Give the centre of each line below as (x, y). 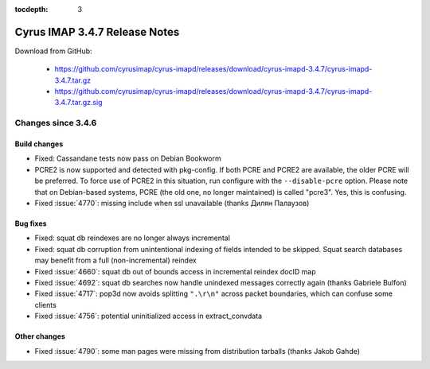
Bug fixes (31, 223)
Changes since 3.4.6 (56, 123)
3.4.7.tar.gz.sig (78, 103)
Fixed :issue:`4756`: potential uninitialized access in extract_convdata (149, 316)
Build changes (39, 144)
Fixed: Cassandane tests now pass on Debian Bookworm (128, 158)
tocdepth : (31, 9)
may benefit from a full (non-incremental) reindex (115, 260)
